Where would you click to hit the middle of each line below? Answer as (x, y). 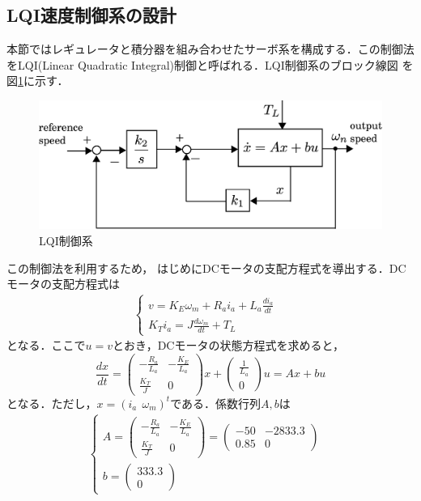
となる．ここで (46, 345)
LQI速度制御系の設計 (91, 15)
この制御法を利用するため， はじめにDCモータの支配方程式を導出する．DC (206, 267)
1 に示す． (43, 81)
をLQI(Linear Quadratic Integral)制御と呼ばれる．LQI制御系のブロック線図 (202, 64)
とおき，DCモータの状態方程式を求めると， (228, 345)
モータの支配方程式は (63, 284)
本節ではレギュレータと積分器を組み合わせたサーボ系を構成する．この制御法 (210, 49)
